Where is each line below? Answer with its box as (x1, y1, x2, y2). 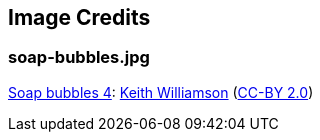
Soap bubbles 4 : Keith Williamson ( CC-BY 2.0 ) (8, 83, 314, 101)
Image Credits (8, 5, 151, 30)
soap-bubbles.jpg (8, 47, 150, 68)
